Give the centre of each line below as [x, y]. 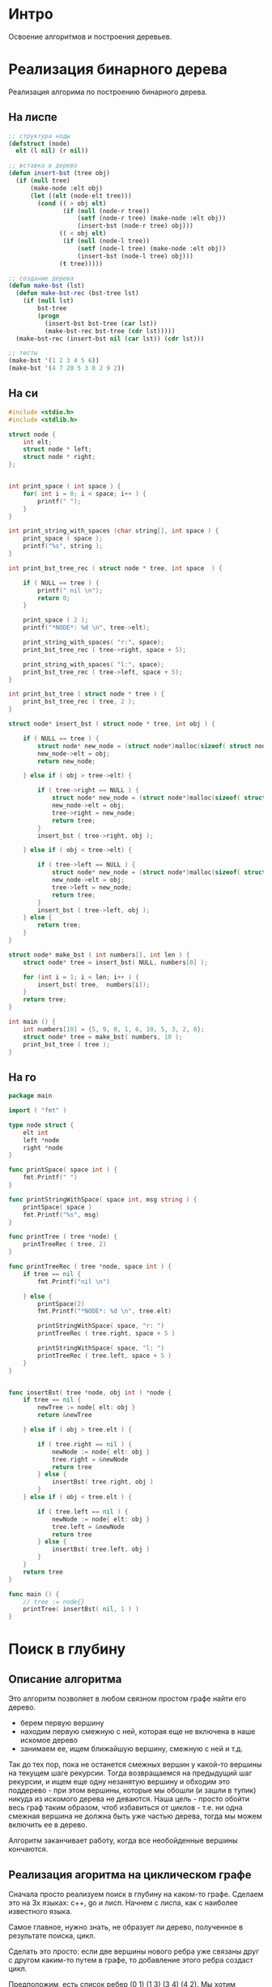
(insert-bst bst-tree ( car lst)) [101, 323]
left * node [41, 1140]
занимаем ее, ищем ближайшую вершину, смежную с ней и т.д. [132, 1749]
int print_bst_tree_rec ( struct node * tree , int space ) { [115, 568]
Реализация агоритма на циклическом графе [130, 1875]
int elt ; [38, 442]
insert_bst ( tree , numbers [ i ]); [94, 985]
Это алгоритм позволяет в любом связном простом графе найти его [127, 1698]
